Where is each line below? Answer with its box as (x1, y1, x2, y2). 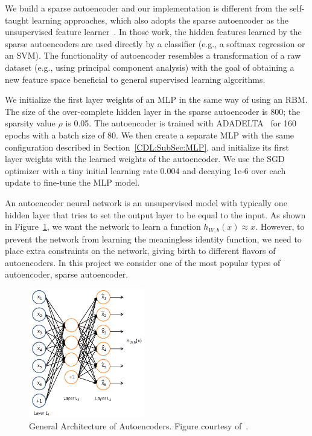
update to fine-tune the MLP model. (5, 176, 140, 189)
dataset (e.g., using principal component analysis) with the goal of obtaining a (5, 60, 294, 73)
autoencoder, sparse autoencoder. (5, 268, 129, 281)
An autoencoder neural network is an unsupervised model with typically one (5, 196, 287, 209)
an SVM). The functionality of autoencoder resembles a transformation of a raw (5, 49, 301, 62)
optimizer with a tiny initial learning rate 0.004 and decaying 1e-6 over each (5, 164, 286, 177)
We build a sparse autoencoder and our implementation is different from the (5, 2, 287, 14)
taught (5, 13, 30, 26)
